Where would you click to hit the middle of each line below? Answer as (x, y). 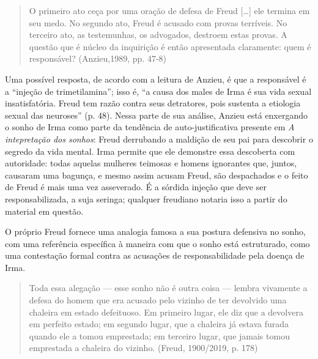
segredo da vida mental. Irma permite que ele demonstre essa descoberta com (150, 151)
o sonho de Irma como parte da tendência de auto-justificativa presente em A (150, 127)
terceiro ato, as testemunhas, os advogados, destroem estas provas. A (158, 35)
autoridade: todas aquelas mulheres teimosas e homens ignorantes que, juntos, (151, 163)
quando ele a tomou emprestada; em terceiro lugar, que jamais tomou (159, 335)
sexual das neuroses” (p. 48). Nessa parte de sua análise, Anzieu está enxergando (157, 115)
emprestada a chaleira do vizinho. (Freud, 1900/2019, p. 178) (143, 348)
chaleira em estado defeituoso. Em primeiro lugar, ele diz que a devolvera (166, 312)
